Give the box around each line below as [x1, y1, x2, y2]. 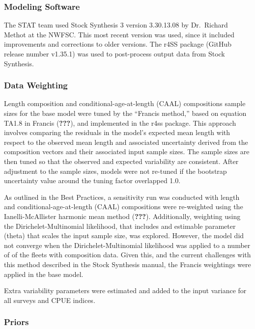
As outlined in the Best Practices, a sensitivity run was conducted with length [4, 192, 240, 202]
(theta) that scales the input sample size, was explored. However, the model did [4, 230, 244, 241]
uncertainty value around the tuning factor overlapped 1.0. [4, 175, 181, 186]
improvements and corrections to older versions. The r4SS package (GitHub [4, 39, 232, 49]
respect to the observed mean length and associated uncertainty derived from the [4, 137, 248, 147]
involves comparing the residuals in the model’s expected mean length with [4, 127, 230, 137]
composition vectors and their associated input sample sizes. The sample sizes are [4, 146, 250, 157]
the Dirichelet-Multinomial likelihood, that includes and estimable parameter [4, 220, 236, 231]
